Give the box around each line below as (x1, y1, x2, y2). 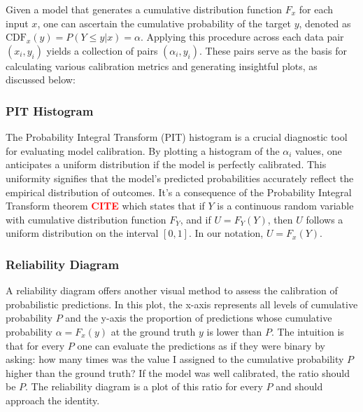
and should (276, 379, 323, 394)
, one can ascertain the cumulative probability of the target (37, 15, 292, 30)
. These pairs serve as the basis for (199, 43, 347, 57)
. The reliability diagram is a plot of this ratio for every (25, 379, 263, 394)
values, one (295, 143, 342, 158)
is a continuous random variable (217, 198, 354, 213)
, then (267, 212, 293, 226)
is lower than (206, 324, 262, 338)
